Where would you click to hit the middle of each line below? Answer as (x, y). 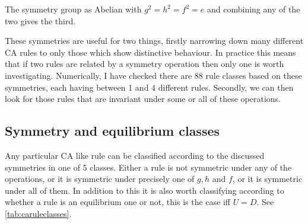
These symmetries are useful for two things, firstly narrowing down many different (154, 41)
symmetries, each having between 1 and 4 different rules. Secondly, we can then (149, 87)
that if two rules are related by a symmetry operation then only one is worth (145, 64)
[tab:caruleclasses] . (38, 213)
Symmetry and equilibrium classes (112, 131)
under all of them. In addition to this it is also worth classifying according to (145, 190)
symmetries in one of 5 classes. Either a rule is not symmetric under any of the (148, 167)
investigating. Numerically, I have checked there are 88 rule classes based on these (153, 75)
